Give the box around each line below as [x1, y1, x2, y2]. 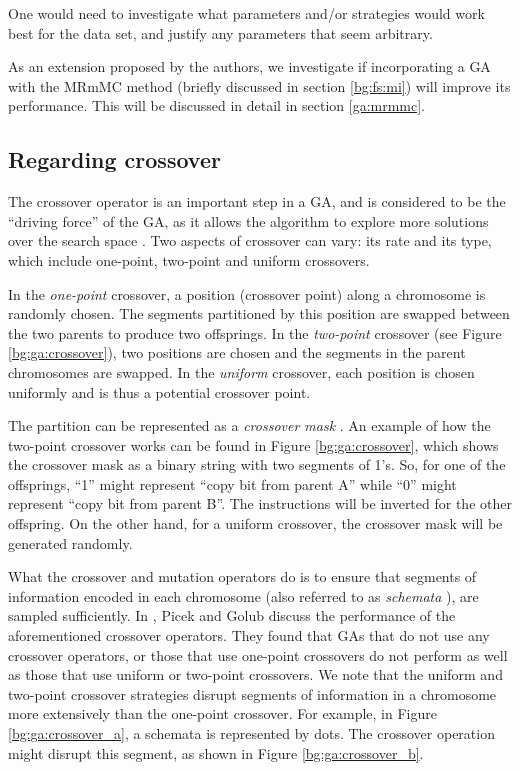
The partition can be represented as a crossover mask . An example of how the [8, 415, 491, 436]
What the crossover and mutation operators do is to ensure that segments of [8, 566, 477, 587]
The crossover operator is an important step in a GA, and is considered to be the [8, 191, 506, 212]
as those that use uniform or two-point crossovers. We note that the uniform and [8, 664, 503, 685]
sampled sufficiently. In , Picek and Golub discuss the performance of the [8, 605, 456, 626]
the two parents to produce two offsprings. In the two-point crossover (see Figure [8, 322, 502, 343]
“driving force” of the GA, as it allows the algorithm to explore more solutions [8, 210, 489, 231]
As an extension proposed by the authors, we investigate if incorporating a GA [8, 56, 491, 77]
